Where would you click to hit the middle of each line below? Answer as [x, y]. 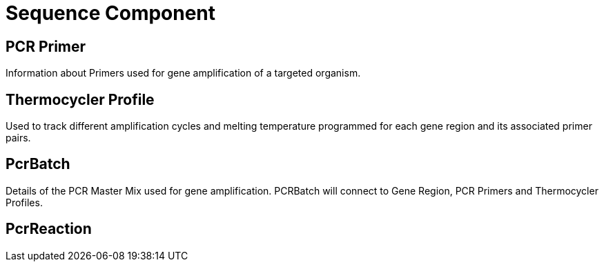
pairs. [18, 138]
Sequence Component [111, 13]
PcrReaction [49, 229]
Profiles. [24, 202]
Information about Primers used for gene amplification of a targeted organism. [183, 73]
